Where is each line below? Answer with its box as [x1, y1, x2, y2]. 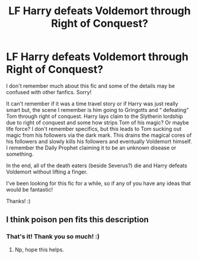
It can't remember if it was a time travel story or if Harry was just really [6, 100, 178, 107]
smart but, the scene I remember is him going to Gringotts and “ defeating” [6, 106, 189, 113]
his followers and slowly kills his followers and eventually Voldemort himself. [6, 138, 192, 145]
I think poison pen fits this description [6, 215, 149, 225]
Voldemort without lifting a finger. [6, 168, 88, 175]
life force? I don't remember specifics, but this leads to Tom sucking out [6, 125, 182, 132]
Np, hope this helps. [14, 246, 64, 253]
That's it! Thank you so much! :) [6, 232, 100, 241]
